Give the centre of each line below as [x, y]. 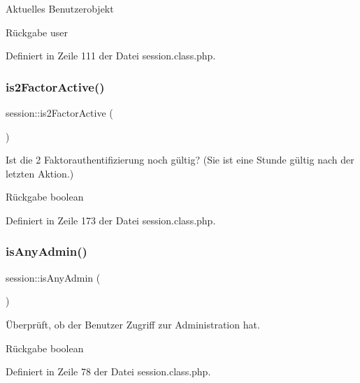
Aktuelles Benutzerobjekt [60, 8]
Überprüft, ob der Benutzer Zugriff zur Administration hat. [133, 324]
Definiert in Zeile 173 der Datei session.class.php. [111, 220]
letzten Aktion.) [40, 173]
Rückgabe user [37, 32]
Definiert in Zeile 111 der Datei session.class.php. [111, 56]
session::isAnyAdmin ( [53, 277]
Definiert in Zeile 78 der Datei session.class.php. [108, 371]
